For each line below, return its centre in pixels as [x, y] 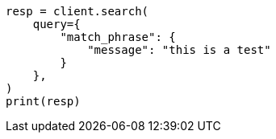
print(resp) [43, 101]
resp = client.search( [77, 11]
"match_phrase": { [118, 37]
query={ [56, 24]
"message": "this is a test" [179, 50]
